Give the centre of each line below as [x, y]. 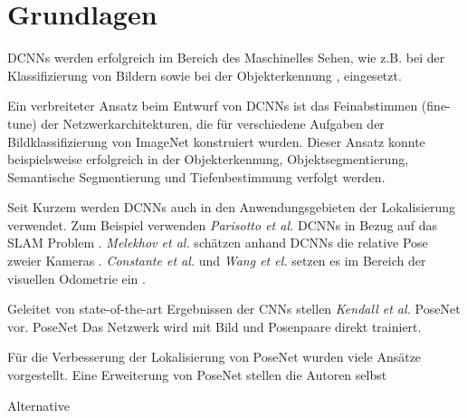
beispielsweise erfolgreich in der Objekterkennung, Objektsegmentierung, [208, 159]
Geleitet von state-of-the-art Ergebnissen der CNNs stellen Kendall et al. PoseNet [234, 309]
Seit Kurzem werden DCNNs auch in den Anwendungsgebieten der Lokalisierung [232, 207]
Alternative [38, 405]
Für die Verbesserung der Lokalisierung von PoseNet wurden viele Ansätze [214, 357]
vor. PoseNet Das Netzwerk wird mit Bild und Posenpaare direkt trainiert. [214, 326]
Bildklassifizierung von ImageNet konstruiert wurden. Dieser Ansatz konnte [216, 141]
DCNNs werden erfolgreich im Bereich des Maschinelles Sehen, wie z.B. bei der [226, 58]
